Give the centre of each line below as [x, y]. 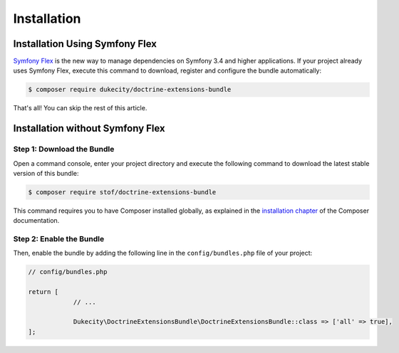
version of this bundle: [46, 173]
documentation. [36, 221]
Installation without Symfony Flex [89, 128]
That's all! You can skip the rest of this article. [80, 108]
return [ [43, 292]
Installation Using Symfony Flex [85, 44]
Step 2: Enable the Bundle [59, 239]
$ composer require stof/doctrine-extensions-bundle [122, 192]
